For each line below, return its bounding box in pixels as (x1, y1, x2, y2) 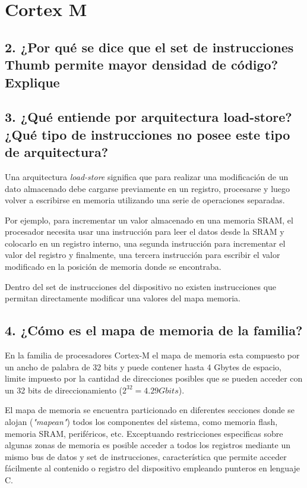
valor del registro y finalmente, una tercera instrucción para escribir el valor (5, 248, 280, 261)
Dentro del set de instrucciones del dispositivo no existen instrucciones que (5, 280, 277, 292)
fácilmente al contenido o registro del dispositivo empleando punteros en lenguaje (5, 462, 300, 474)
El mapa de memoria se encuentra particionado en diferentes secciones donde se (5, 404, 295, 416)
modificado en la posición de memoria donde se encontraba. (5, 260, 221, 273)
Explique (5, 73, 60, 91)
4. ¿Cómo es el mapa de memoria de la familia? (5, 321, 303, 339)
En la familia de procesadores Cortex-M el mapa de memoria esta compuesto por (5, 349, 300, 361)
